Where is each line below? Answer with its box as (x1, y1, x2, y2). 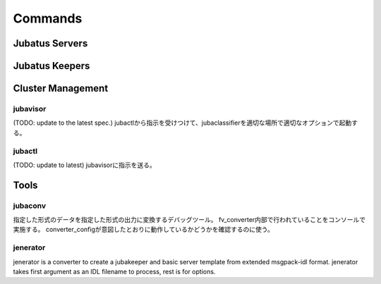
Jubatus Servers (13, 37, 88, 49)
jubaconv (13, 201, 46, 211)
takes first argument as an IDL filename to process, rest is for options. (13, 267, 216, 276)
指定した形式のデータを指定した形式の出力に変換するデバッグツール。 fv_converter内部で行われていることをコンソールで (13, 216, 366, 224)
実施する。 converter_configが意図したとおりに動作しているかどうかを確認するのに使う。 (13, 226, 274, 234)
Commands (13, 11, 83, 26)
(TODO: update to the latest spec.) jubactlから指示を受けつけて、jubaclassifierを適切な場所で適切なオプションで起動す (13, 118, 358, 127)
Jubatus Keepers (13, 60, 90, 72)
